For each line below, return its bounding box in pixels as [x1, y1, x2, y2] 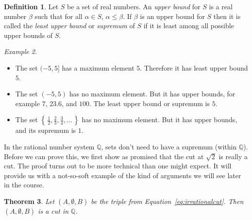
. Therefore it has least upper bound [140, 62, 248, 73]
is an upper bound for [140, 11, 205, 21]
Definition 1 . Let [4, 1, 59, 11]
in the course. [4, 180, 44, 190]
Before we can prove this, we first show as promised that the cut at [4, 151, 204, 161]
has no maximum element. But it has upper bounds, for [69, 89, 235, 99]
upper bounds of [4, 30, 53, 40]
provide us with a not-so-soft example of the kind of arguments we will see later [4, 170, 241, 180]
